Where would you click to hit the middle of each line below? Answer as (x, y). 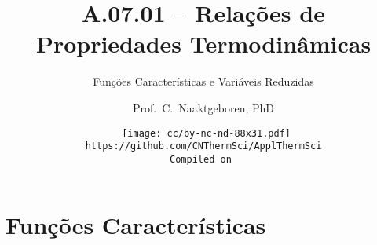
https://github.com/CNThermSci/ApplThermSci (203, 146)
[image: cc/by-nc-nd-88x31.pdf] (206, 133)
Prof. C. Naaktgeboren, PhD (203, 107)
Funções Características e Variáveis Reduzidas (203, 81)
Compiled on (201, 159)
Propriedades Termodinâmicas (203, 44)
